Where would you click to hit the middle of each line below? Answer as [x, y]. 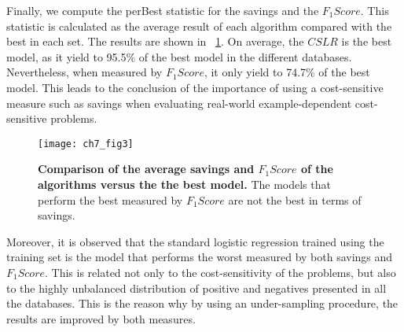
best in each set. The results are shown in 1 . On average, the [155, 41]
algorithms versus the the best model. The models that [184, 184]
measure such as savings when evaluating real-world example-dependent [179, 103]
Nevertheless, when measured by [84, 72]
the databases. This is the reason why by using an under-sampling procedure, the [202, 303]
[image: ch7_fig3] [86, 144]
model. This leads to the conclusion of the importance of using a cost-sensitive [195, 87]
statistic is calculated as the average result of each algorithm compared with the [199, 26]
